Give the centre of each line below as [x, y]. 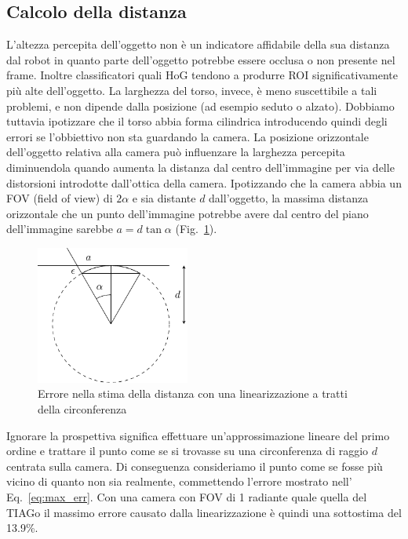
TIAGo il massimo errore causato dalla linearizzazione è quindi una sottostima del [204, 512]
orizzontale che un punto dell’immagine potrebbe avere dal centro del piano [188, 213]
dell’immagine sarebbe [60, 229]
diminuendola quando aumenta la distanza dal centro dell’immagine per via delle [200, 167]
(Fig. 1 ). [196, 229]
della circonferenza [82, 409]
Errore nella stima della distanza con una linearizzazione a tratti [193, 393]
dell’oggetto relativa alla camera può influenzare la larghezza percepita [176, 152]
